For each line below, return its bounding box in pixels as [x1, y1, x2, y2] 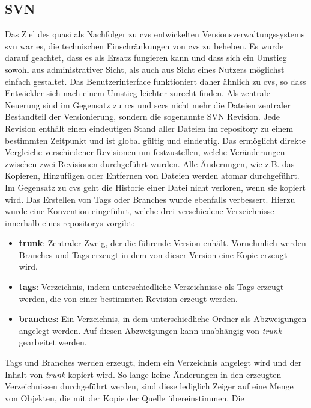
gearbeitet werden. [19, 336, 87, 348]
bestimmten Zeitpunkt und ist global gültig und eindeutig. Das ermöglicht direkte [5, 134, 306, 146]
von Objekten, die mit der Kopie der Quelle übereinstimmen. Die [5, 391, 244, 404]
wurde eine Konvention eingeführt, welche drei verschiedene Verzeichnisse [5, 205, 274, 217]
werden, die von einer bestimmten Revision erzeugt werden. [19, 292, 238, 304]
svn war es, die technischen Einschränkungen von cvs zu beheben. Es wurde [5, 39, 284, 52]
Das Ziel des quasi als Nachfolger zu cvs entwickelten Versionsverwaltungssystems [5, 28, 305, 40]
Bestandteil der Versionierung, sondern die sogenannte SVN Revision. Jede [5, 110, 280, 123]
